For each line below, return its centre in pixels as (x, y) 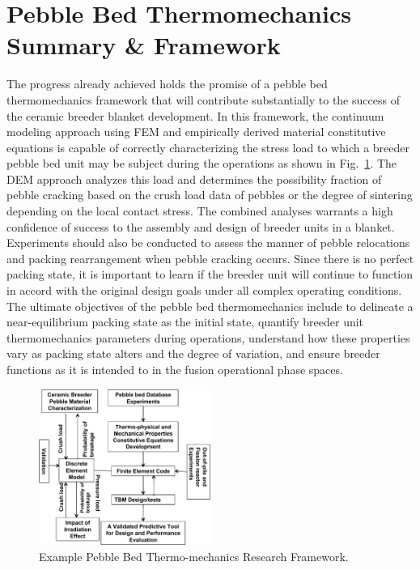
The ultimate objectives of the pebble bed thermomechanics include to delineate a (210, 306)
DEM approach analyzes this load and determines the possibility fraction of (194, 179)
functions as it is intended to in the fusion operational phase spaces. (175, 369)
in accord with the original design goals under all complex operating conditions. (204, 290)
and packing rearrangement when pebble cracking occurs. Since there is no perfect (210, 258)
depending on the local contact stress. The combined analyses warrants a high (200, 211)
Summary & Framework (144, 45)
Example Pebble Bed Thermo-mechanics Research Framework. (194, 556)
